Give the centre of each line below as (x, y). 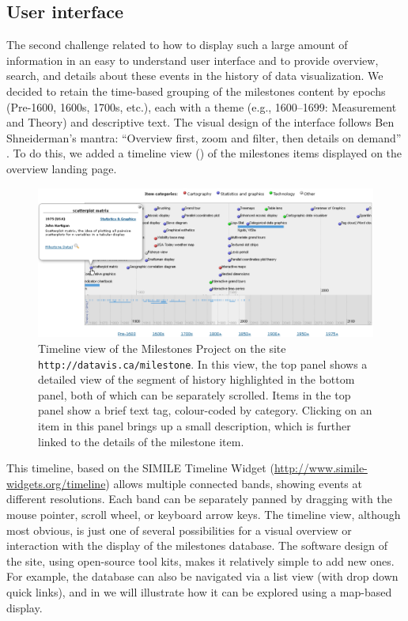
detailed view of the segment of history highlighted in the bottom (196, 379)
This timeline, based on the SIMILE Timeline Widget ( (140, 468)
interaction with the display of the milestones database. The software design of (197, 545)
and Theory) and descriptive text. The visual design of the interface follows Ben (200, 122)
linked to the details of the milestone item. (141, 441)
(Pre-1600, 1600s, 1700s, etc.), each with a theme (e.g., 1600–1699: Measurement (202, 106)
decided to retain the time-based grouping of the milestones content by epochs (196, 91)
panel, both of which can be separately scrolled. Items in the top (195, 394)
